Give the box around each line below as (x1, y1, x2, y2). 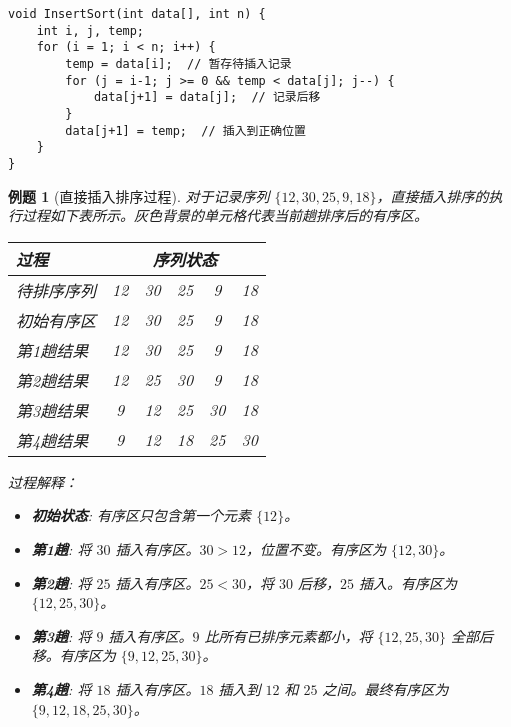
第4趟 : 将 (31, 678, 92, 699)
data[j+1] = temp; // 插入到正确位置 (65, 123, 307, 138)
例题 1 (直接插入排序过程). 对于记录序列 (8, 185, 270, 206)
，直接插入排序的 (376, 185, 489, 206)
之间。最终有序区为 (322, 678, 449, 699)
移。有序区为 (31, 645, 116, 666)
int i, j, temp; (36, 23, 145, 38)
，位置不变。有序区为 (246, 538, 387, 559)
